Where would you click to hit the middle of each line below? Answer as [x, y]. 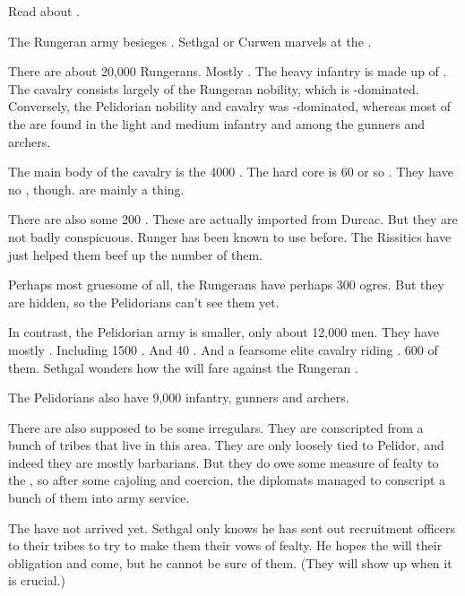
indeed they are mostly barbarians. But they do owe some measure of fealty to [224, 462]
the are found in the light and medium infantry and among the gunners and [216, 123]
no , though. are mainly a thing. [96, 189]
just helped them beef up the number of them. [136, 254]
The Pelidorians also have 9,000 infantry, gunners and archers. [179, 397]
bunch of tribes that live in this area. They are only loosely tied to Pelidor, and [226, 445]
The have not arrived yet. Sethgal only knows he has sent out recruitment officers [232, 527]
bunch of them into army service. [99, 498]
